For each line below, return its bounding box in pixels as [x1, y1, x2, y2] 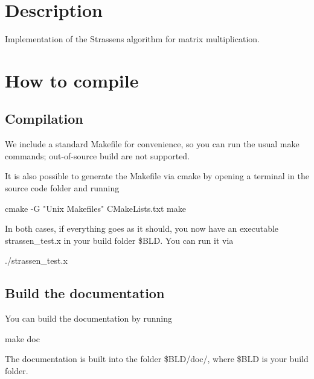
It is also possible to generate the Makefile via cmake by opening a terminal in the [5, 170, 309, 182]
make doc [5, 332, 40, 345]
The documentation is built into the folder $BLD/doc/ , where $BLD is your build [5, 352, 309, 365]
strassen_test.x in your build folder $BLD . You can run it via [5, 234, 234, 246]
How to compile [5, 68, 139, 92]
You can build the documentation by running [5, 312, 172, 325]
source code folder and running [5, 182, 120, 194]
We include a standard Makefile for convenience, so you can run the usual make [5, 138, 300, 150]
